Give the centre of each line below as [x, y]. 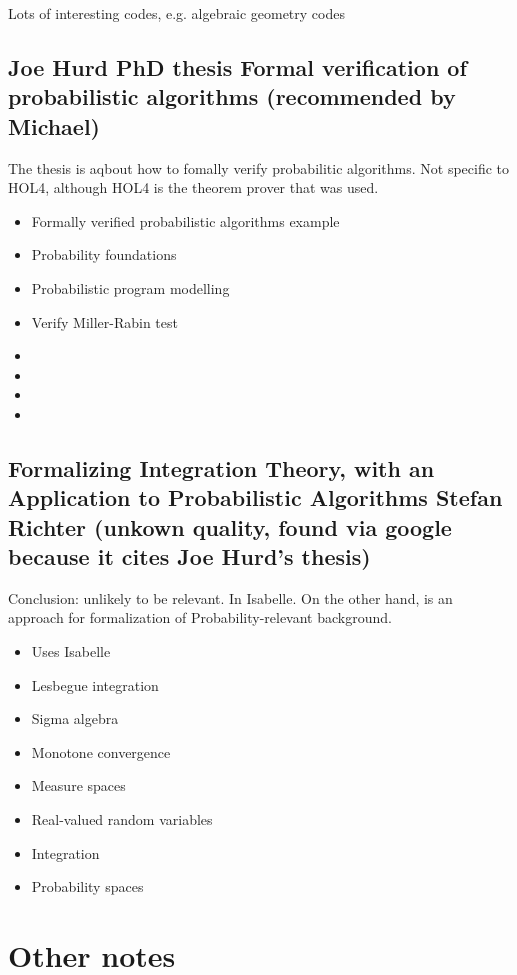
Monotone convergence [101, 751]
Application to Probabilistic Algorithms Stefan [255, 497]
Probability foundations [104, 254]
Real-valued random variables [122, 819]
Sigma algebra [75, 718]
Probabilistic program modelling [130, 287]
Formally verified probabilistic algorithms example [185, 220]
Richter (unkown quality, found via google [230, 526]
